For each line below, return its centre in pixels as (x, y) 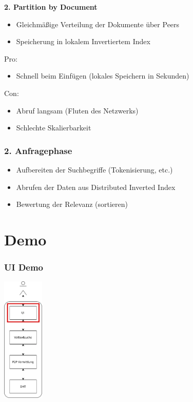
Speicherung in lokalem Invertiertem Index (83, 41)
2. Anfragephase (38, 150)
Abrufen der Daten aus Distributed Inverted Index (96, 187)
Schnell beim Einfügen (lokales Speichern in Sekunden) (103, 76)
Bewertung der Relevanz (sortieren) (72, 204)
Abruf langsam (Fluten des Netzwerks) (77, 110)
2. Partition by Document (51, 7)
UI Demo (24, 267)
